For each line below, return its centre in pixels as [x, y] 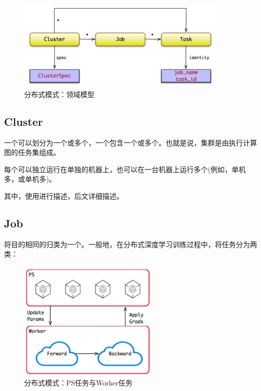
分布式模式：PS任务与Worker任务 [78, 383]
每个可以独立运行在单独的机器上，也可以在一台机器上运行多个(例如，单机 [125, 169]
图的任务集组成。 [32, 152]
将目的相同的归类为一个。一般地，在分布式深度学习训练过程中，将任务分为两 [130, 244]
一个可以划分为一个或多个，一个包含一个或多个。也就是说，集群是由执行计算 [130, 142]
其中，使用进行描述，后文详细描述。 [64, 195]
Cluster [24, 121]
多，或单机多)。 [30, 179]
